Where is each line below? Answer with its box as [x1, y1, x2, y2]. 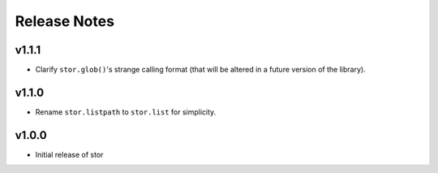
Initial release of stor [35, 149, 104, 159]
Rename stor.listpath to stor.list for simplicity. [35, 106, 217, 117]
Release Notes [15, 12, 115, 30]
